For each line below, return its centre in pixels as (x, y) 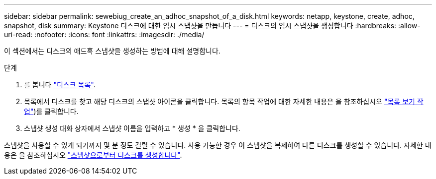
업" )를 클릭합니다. (51, 111)
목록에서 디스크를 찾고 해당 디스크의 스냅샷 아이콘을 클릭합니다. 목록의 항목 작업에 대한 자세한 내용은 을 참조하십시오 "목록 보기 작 (224, 101)
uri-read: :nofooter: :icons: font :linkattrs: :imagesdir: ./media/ (104, 34)
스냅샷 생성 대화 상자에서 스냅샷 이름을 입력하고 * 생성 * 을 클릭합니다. (132, 128)
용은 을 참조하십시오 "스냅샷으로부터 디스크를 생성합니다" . (93, 155)
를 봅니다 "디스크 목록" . (60, 85)
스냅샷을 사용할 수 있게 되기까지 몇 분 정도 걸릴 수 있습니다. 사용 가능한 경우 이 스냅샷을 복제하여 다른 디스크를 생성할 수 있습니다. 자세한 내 (218, 145)
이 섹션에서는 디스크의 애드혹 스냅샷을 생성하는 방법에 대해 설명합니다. (112, 51)
